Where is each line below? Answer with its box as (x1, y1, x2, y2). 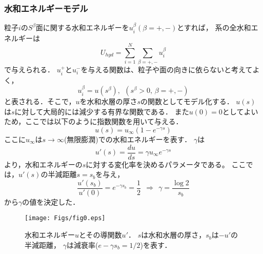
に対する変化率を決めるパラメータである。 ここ (86, 159, 246, 169)
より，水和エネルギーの (4, 159, 83, 169)
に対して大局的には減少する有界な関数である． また (14, 106, 189, 116)
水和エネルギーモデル (4, 2, 88, 14)
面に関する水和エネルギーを (35, 22, 129, 33)
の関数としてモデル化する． (140, 96, 234, 107)
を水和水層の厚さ (79, 96, 137, 107)
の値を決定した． (22, 196, 80, 207)
